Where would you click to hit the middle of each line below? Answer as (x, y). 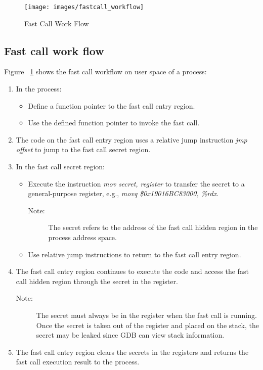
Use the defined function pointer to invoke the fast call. (114, 123)
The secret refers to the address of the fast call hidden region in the (153, 227)
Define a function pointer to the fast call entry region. (112, 105)
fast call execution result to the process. (78, 362)
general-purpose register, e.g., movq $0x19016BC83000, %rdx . (123, 193)
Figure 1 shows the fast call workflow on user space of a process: (105, 72)
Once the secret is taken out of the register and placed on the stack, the (147, 325)
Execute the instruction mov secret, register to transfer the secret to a (136, 183)
